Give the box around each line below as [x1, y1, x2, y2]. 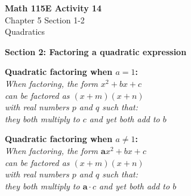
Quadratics [5, 25, 45, 38]
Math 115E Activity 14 [5, 2, 102, 14]
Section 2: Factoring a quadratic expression [5, 45, 187, 58]
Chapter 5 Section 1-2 [5, 13, 85, 26]
